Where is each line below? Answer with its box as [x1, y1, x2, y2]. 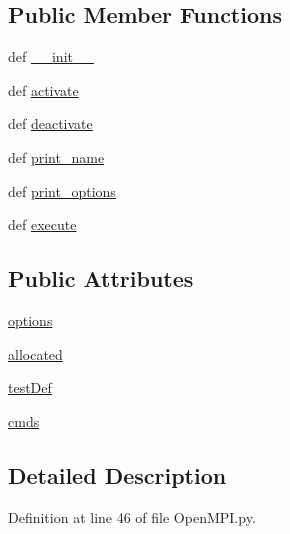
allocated [8, 343, 63, 364]
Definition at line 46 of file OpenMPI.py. [8, 506, 256, 527]
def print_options [8, 180, 116, 201]
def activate [8, 79, 79, 100]
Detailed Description [8, 459, 227, 490]
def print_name [8, 146, 105, 167]
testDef [8, 377, 52, 398]
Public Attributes [8, 263, 194, 294]
